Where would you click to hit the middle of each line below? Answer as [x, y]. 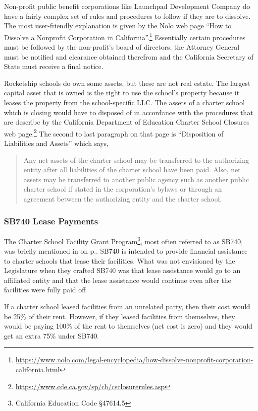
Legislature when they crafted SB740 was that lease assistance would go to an [122, 270]
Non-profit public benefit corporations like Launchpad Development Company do [127, 6]
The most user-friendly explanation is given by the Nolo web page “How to [118, 26]
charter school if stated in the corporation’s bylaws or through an [123, 189]
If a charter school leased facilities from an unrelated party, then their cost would [127, 307]
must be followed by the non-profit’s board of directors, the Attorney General [122, 47]
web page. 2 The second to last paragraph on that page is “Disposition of [114, 133]
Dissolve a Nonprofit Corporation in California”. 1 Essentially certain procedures [125, 36]
